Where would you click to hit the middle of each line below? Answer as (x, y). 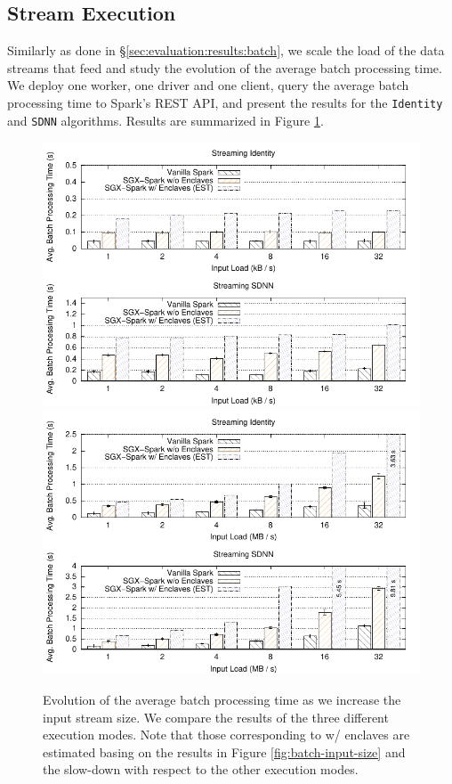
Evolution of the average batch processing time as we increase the (222, 700)
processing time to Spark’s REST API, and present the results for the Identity (225, 102)
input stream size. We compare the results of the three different (216, 717)
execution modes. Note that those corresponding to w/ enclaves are (226, 735)
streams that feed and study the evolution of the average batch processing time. (225, 67)
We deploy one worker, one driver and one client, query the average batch (208, 85)
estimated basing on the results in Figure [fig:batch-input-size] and (224, 751)
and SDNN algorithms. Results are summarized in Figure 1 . (165, 120)
